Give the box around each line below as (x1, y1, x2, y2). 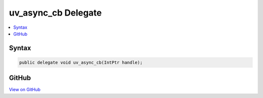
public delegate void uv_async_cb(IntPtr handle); (19, 59, 143, 65)
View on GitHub (9, 87, 41, 93)
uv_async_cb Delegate (9, 7, 102, 18)
